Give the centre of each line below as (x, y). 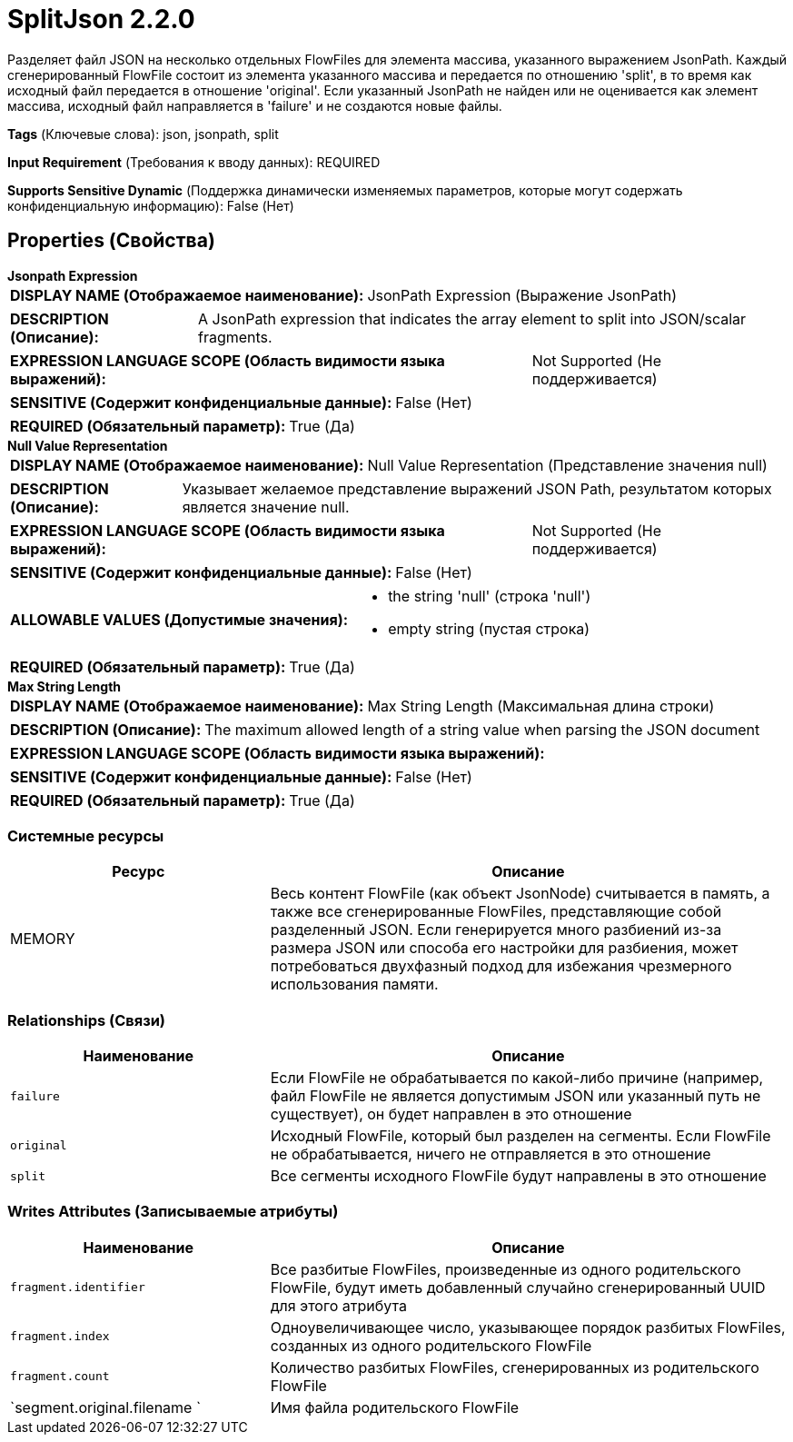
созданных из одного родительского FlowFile (431, 1345)
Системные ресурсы (86, 835)
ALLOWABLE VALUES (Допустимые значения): (179, 619)
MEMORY (43, 939)
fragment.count (60, 1377)
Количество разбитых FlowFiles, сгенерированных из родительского (515, 1367)
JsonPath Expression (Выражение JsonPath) (522, 295)
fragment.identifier (78, 1288)
